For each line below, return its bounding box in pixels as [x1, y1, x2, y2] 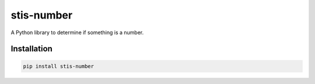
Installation [10, 44, 52, 54]
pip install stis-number [23, 63, 94, 70]
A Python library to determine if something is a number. [10, 29, 144, 36]
